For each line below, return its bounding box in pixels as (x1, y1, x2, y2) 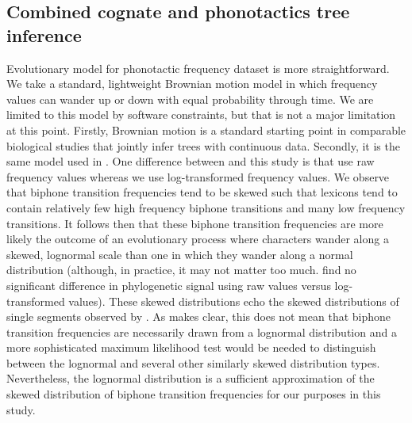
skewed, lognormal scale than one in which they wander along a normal (6, 246, 353, 262)
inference (6, 22, 82, 47)
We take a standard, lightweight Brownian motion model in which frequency (6, 75, 378, 92)
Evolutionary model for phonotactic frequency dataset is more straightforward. (6, 59, 390, 76)
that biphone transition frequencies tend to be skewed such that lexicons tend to (6, 184, 398, 200)
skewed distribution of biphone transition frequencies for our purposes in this (6, 386, 381, 402)
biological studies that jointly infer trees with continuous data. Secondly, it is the (6, 137, 400, 154)
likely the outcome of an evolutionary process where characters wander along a (6, 231, 389, 247)
